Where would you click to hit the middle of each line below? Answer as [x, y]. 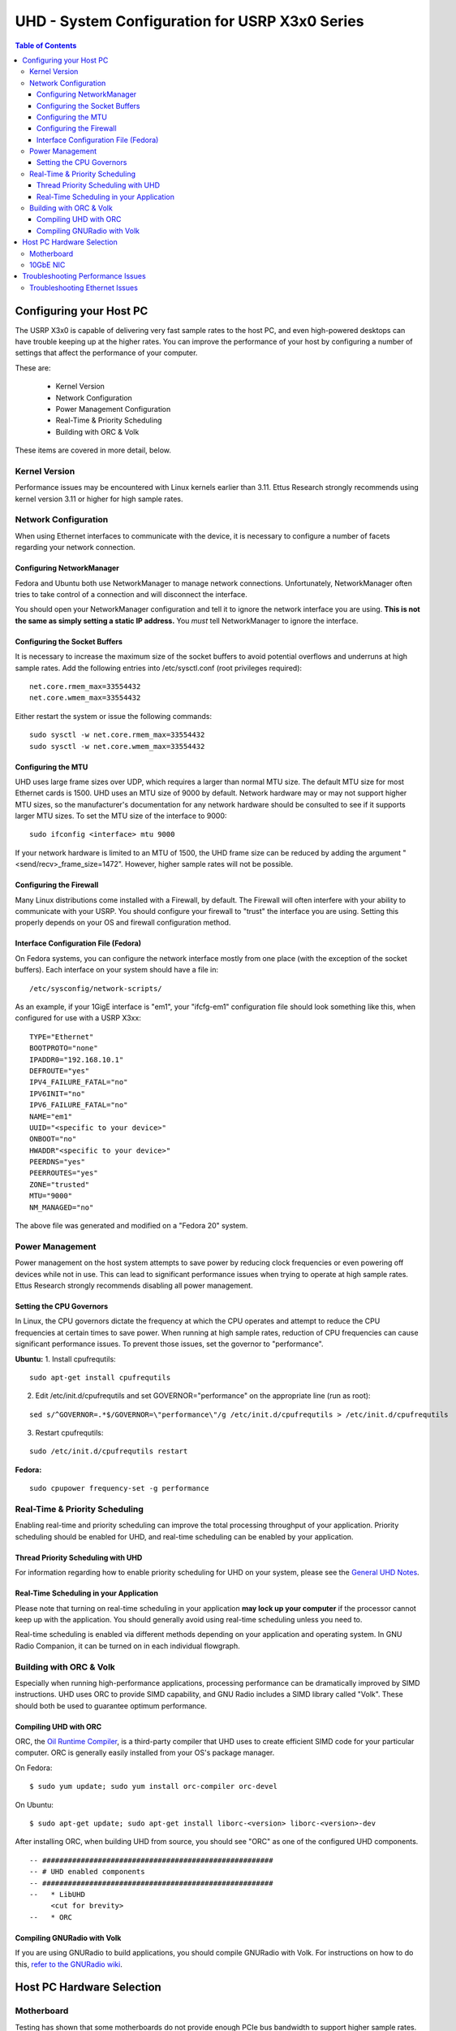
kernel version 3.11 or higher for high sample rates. [99, 499]
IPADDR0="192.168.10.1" [77, 1059]
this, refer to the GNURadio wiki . [69, 1964]
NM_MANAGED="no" [62, 1207]
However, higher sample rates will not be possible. [209, 864]
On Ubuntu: [34, 1804]
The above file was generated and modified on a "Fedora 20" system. [131, 1226]
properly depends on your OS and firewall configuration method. [123, 923]
